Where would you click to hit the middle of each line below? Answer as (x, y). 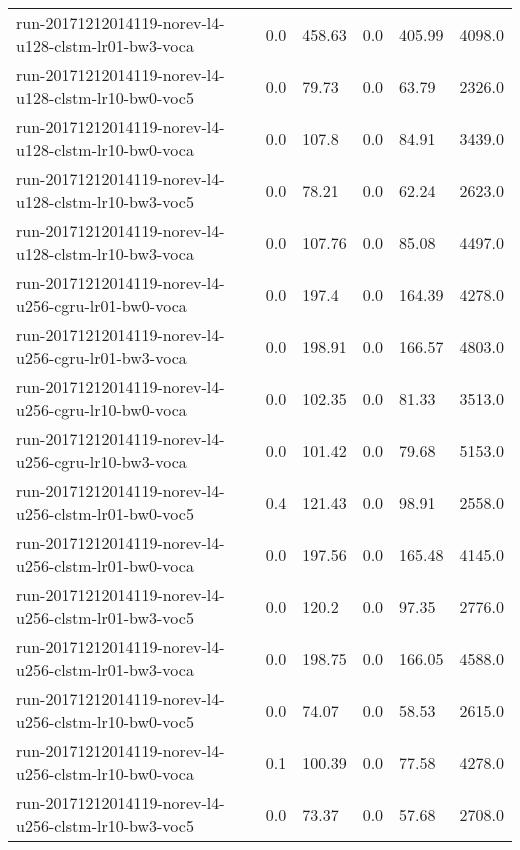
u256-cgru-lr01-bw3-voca (101, 357)
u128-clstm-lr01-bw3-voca (105, 45)
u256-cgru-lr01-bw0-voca (101, 305)
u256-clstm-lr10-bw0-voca (105, 773)
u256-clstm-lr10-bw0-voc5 (105, 721)
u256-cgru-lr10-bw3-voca (101, 461)
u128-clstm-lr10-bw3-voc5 (105, 201)
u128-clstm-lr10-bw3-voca (105, 253)
